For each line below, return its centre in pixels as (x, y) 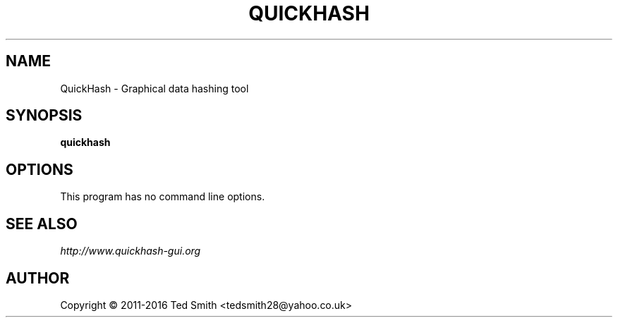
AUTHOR (38, 278)
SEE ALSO (42, 224)
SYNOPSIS (44, 116)
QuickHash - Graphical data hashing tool (154, 88)
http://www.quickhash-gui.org (131, 251)
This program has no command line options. (163, 197)
